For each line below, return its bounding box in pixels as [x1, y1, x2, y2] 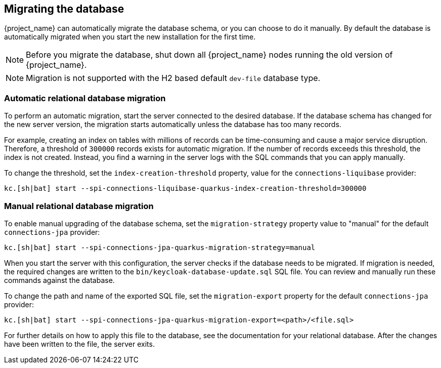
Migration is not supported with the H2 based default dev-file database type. [26, 73, 321, 84]
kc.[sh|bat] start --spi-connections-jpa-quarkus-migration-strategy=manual [4, 243, 316, 252]
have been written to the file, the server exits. [4, 339, 155, 348]
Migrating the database [4, 3, 124, 15]
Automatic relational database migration [4, 93, 166, 103]
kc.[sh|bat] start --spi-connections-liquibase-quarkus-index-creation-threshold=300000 [4, 184, 367, 193]
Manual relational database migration [4, 200, 154, 211]
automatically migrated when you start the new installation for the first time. [4, 32, 256, 42]
